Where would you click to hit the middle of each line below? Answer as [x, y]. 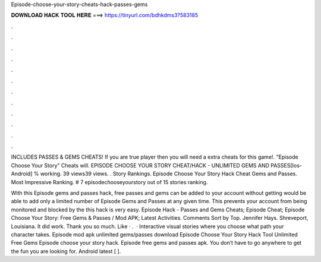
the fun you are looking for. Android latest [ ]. [66, 251]
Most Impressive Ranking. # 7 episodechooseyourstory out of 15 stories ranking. [109, 182]
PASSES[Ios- [287, 165]
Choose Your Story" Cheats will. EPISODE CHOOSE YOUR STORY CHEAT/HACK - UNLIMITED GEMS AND [140, 165]
